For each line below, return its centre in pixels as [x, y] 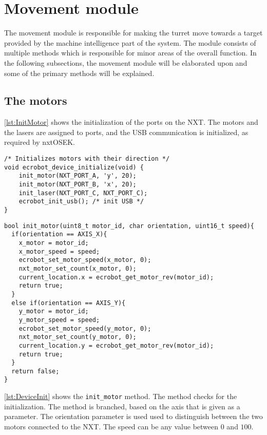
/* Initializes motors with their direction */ [87, 159]
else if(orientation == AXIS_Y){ [69, 303]
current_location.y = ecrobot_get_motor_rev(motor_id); [116, 345]
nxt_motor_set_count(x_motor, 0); [78, 268]
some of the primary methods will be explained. [79, 73]
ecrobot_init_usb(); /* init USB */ [81, 202]
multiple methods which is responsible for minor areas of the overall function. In [130, 53]
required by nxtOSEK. [40, 142]
